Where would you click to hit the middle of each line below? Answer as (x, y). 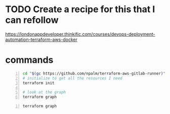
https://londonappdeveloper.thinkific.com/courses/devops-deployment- (80, 34)
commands (29, 60)
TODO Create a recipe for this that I (80, 9)
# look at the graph (44, 92)
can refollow (32, 20)
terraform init (38, 83)
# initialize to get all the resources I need (72, 78)
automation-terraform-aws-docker (41, 40)
